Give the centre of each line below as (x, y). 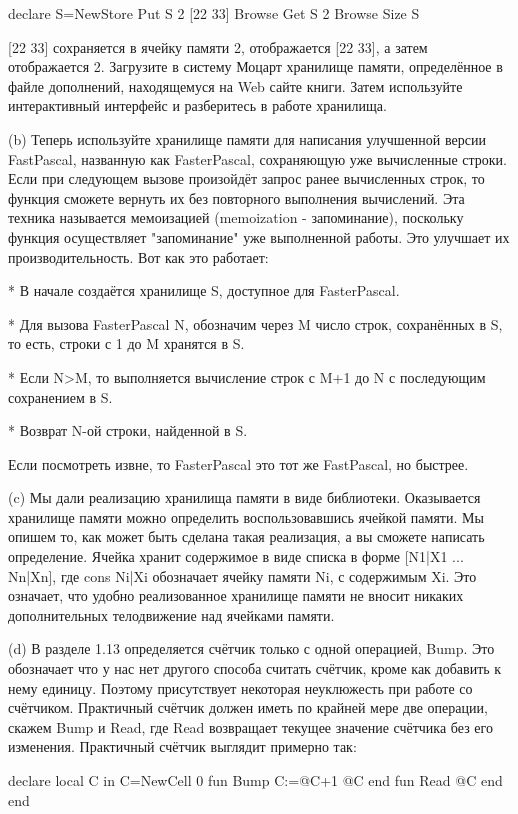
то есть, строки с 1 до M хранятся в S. (126, 343)
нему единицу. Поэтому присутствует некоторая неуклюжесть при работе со (240, 687)
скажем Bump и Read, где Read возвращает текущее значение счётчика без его (250, 726)
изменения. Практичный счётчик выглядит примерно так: (182, 746)
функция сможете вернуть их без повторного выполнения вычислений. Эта (236, 197)
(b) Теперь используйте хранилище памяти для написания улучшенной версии (247, 138)
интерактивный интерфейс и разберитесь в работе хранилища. (197, 105)
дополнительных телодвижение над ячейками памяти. (171, 614)
